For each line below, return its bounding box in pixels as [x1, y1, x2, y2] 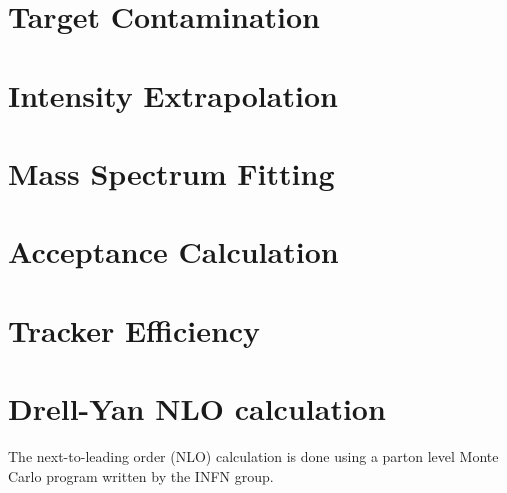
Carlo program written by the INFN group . [8, 465, 274, 486]
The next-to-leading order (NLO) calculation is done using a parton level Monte [8, 446, 499, 466]
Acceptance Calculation [8, 231, 339, 272]
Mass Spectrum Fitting [8, 152, 335, 193]
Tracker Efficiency [8, 309, 261, 350]
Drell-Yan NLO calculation [8, 388, 386, 429]
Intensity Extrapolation [8, 74, 338, 115]
